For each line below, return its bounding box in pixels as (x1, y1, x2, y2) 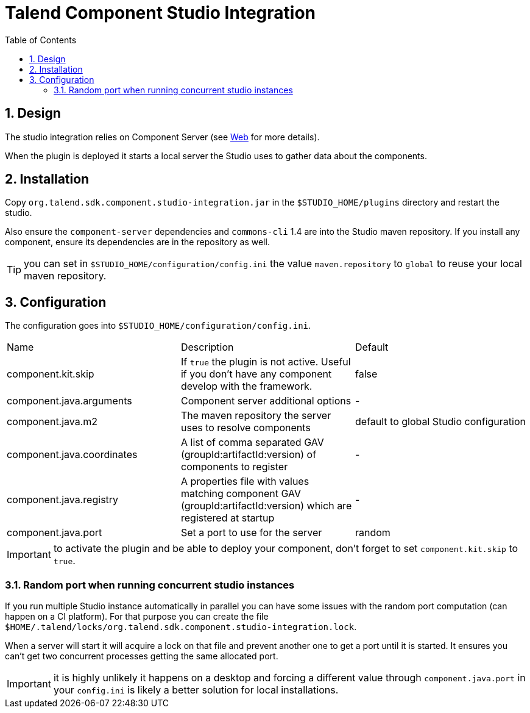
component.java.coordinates (7, 448, 138, 461)
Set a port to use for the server (180, 526, 322, 539)
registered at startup (180, 512, 275, 525)
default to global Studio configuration (355, 415, 526, 428)
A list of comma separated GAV (180, 436, 324, 449)
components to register (180, 460, 288, 473)
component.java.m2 (7, 415, 98, 428)
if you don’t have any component (180, 368, 332, 381)
